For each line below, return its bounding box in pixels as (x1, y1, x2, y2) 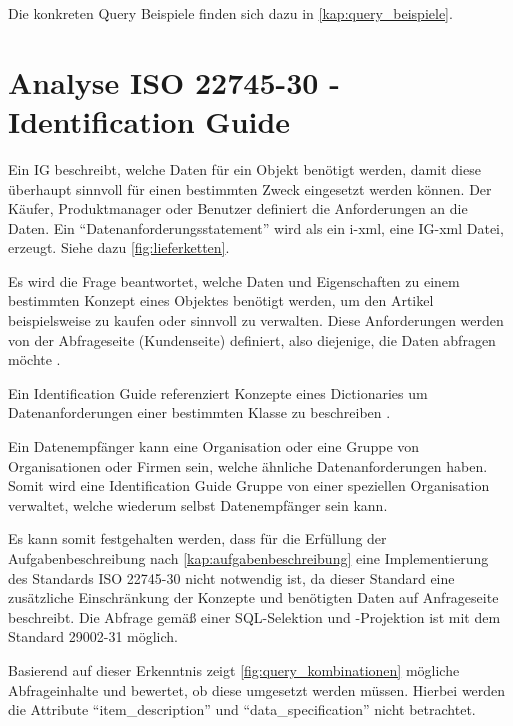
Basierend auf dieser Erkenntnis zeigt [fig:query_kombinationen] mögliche (8, 659, 460, 680)
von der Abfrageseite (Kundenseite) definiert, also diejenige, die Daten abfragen (8, 329, 496, 350)
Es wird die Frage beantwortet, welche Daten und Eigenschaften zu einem (8, 270, 460, 291)
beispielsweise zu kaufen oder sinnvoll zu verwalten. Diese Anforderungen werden (8, 310, 504, 331)
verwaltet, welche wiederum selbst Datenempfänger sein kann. (8, 494, 388, 515)
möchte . (8, 349, 61, 370)
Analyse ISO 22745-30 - (8, 61, 340, 102)
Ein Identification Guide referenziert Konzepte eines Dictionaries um (8, 382, 428, 403)
